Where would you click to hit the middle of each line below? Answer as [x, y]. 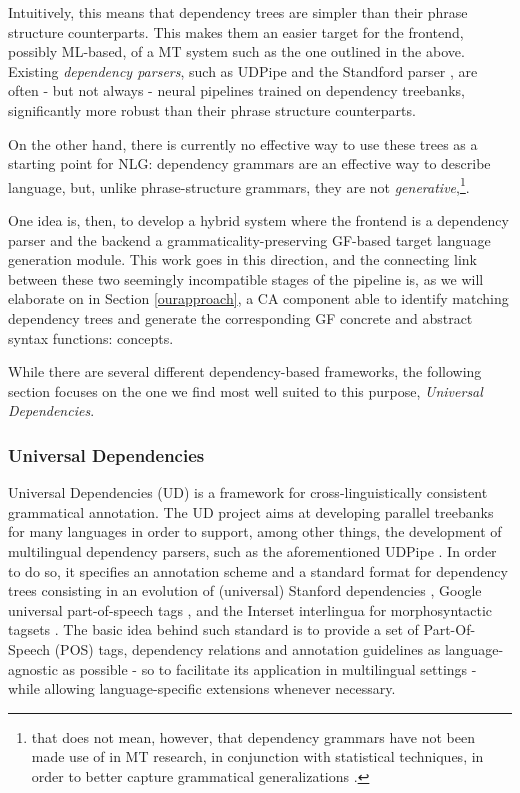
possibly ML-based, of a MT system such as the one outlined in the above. [236, 51]
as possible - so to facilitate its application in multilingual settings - [269, 668]
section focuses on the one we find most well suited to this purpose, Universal [245, 390]
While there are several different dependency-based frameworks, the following [245, 371]
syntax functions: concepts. [91, 337]
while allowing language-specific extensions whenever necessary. [202, 688]
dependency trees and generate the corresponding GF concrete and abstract [240, 317]
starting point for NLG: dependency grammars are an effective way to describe [249, 163]
